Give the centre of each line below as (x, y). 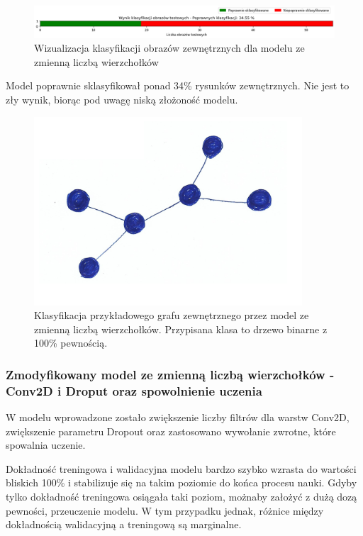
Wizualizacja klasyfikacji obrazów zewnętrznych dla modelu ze (169, 48)
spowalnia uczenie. (46, 445)
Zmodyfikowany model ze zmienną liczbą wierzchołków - (170, 374)
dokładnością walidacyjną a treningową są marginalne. (124, 524)
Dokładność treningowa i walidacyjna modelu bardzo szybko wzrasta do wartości (181, 468)
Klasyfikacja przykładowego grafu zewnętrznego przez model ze (172, 315)
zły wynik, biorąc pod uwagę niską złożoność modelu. (122, 99)
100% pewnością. (71, 343)
